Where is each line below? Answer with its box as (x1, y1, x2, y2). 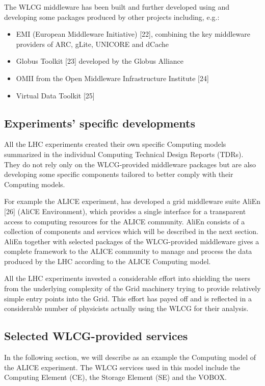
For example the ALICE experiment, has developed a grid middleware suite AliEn (4, 196, 261, 207)
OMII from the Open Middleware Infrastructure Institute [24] (16, 72, 209, 83)
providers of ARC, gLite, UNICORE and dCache (16, 38, 169, 49)
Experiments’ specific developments (4, 115, 196, 131)
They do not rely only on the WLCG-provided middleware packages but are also (4, 159, 256, 169)
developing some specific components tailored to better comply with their (4, 169, 233, 179)
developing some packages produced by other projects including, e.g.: (4, 11, 220, 22)
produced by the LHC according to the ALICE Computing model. (4, 255, 211, 266)
